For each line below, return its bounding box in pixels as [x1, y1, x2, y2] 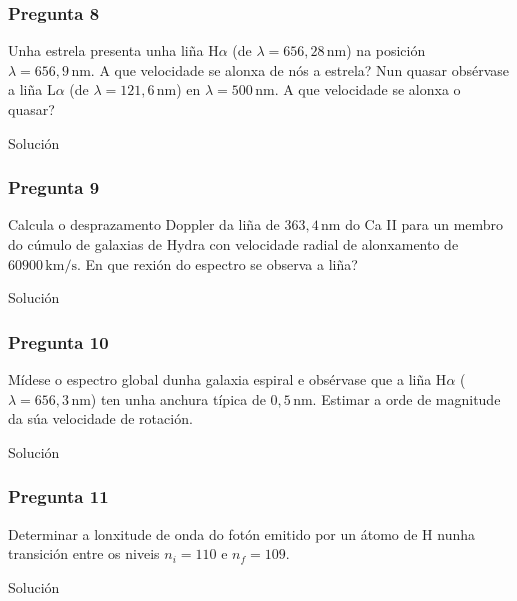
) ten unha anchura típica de [90, 388, 266, 409]
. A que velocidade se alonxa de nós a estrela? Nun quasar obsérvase [90, 59, 510, 80]
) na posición [346, 40, 426, 61]
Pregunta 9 [8, 175, 100, 200]
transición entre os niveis [8, 543, 160, 564]
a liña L [8, 79, 56, 100]
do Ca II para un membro [345, 214, 504, 235]
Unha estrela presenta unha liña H [8, 40, 219, 61]
